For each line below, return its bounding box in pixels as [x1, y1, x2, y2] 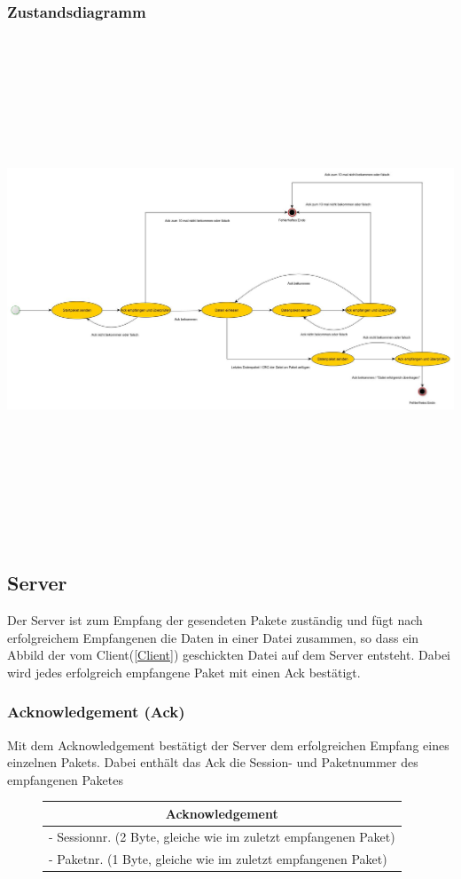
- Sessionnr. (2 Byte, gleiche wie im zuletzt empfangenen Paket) [49, 827, 395, 845]
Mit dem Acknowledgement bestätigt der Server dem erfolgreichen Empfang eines [7, 735, 449, 754]
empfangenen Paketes [7, 770, 123, 788]
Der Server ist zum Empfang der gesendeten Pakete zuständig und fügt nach [7, 610, 423, 629]
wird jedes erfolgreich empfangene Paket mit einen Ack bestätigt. [7, 662, 361, 681]
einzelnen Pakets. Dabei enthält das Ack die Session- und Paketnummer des [7, 753, 418, 772]
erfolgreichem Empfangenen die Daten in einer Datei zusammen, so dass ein [7, 628, 419, 646]
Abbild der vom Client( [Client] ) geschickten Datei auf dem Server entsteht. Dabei [7, 645, 450, 664]
